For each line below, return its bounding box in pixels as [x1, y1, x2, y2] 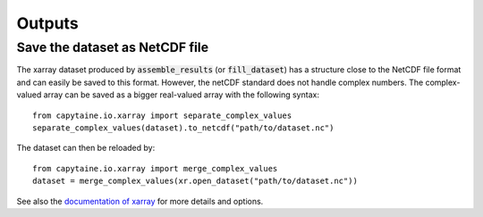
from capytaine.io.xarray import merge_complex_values [32, 163, 278, 173]
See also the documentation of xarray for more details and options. [16, 196, 264, 206]
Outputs [16, 13, 80, 33]
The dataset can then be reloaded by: [16, 143, 156, 154]
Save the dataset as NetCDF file [16, 39, 209, 55]
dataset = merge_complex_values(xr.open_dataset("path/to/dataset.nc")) [32, 176, 358, 187]
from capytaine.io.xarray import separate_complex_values [32, 110, 292, 121]
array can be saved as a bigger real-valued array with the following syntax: [43, 89, 319, 100]
